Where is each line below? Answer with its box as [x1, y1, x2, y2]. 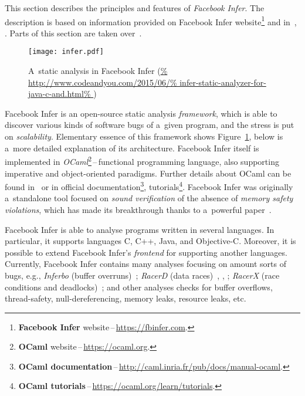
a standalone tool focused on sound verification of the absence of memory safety [5, 192, 293, 204]
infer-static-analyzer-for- [179, 76, 266, 88]
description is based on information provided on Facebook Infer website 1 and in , [5, 13, 297, 28]
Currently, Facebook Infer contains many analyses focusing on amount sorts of [5, 258, 286, 270]
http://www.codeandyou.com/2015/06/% [28, 76, 177, 88]
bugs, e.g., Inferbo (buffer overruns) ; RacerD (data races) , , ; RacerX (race [5, 269, 280, 281]
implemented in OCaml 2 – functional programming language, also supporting [5, 154, 279, 167]
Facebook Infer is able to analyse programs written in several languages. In [5, 223, 274, 235]
